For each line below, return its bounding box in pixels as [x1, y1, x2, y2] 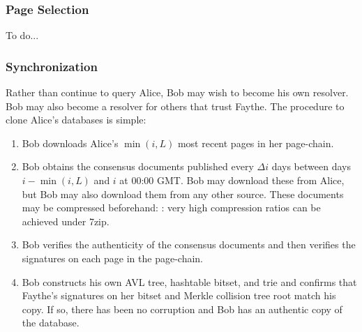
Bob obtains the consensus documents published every [22, 159, 254, 174]
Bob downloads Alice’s [22, 135, 119, 150]
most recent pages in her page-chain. [177, 135, 334, 150]
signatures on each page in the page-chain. [22, 250, 203, 265]
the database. [22, 315, 80, 330]
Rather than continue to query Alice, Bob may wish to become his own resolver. [6, 85, 349, 100]
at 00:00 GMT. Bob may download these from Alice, [119, 173, 345, 187]
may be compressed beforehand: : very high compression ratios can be [22, 200, 321, 215]
